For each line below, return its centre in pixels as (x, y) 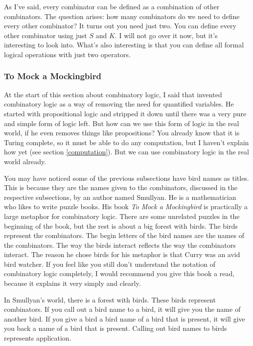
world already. (25, 161)
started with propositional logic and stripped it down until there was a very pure (125, 113)
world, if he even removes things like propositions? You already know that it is (122, 133)
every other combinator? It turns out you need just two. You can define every (120, 26)
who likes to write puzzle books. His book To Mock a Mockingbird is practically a (126, 206)
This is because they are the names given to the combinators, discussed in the (121, 187)
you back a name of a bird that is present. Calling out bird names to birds (115, 328)
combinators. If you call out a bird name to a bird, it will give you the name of (122, 309)
